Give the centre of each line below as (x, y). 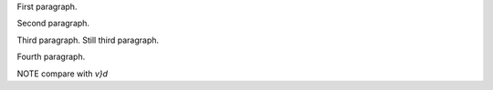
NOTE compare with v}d (63, 74)
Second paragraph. (53, 24)
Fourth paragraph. (51, 57)
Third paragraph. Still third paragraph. (88, 40)
